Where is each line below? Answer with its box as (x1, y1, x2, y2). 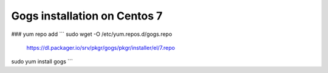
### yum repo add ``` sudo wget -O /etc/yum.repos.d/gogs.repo (11, 30, 173, 38)
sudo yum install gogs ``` (11, 58, 73, 65)
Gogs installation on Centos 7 (11, 9, 163, 23)
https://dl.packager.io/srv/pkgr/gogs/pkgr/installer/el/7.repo (26, 44, 176, 51)
